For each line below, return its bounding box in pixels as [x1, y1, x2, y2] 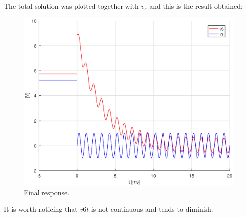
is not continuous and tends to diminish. [91, 204, 213, 214]
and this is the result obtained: [149, 1, 243, 11]
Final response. [24, 187, 70, 197]
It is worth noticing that [4, 204, 78, 214]
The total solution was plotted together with [4, 1, 139, 11]
